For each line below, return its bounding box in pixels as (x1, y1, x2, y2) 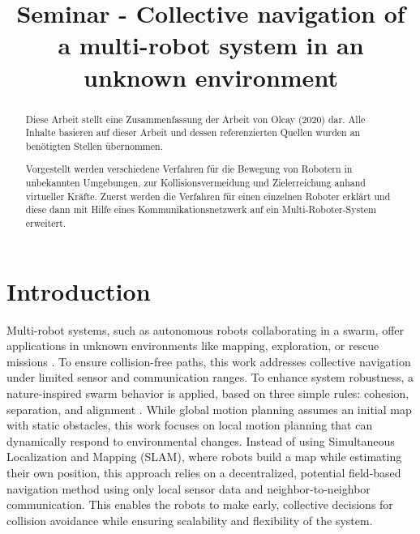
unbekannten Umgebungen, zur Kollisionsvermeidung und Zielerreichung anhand (25, 176, 366, 190)
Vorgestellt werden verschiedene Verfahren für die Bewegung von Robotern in (25, 162, 353, 176)
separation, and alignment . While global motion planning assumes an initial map (6, 400, 412, 417)
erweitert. (25, 216, 66, 230)
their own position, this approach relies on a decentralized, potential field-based (6, 464, 401, 481)
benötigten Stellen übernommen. (25, 139, 163, 152)
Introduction (6, 274, 151, 307)
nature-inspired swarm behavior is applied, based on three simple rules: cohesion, (6, 385, 409, 401)
